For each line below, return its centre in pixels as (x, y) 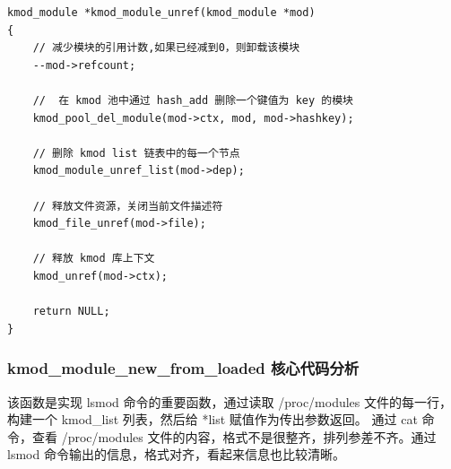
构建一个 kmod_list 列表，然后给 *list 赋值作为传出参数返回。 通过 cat (212, 419)
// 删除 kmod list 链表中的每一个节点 (136, 153)
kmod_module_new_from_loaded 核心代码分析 (183, 368)
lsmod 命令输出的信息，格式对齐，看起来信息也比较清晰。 (176, 454)
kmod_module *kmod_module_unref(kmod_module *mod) (161, 13)
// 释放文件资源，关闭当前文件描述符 (128, 206)
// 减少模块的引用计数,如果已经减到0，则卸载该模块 (166, 48)
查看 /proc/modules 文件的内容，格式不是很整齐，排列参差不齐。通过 (234, 436)
